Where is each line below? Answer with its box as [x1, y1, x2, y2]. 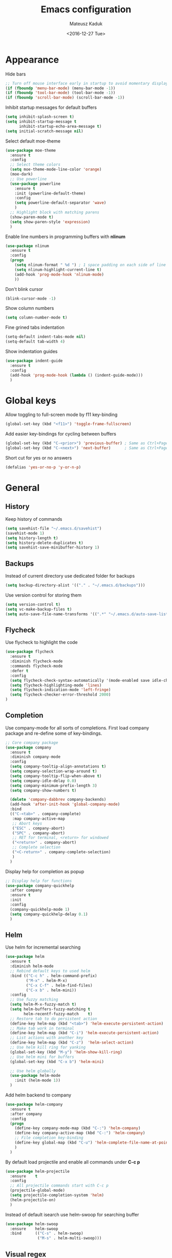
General [5, 482, 40, 494]
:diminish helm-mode [10, 964, 54, 969]
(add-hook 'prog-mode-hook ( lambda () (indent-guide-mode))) [10, 372, 143, 378]
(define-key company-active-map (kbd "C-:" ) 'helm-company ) [14, 1130, 145, 1136]
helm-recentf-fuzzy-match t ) [24, 1011, 93, 1016]
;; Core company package [5, 740, 58, 745]
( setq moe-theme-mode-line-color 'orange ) [10, 167, 102, 172]
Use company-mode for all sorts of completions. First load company [5, 724, 149, 731]
